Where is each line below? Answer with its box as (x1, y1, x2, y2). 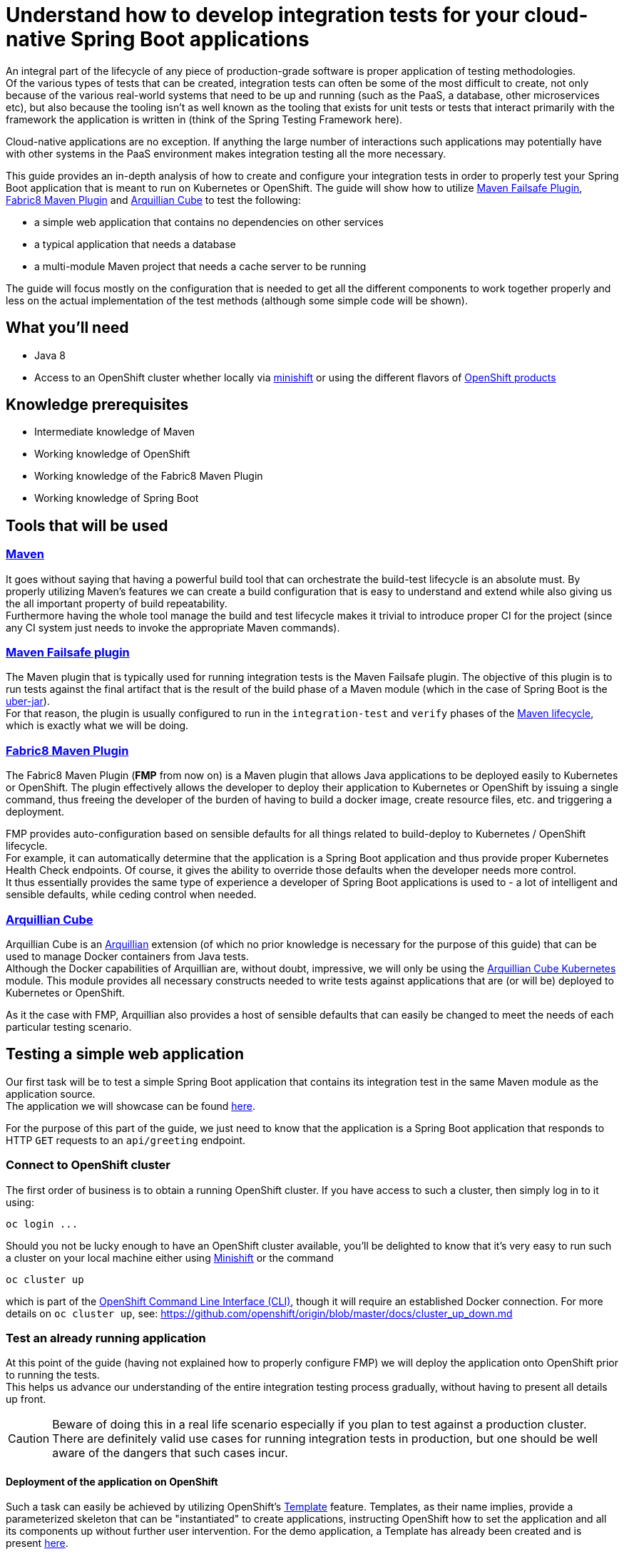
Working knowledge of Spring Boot (34, 492, 199, 505)
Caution (8, 1431, 50, 1446)
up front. (6, 1393, 46, 1406)
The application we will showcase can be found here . (6, 1099, 255, 1112)
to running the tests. (6, 1369, 100, 1381)
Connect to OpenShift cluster (6, 1158, 171, 1173)
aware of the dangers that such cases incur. (52, 1446, 288, 1461)
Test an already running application (6, 1330, 206, 1345)
